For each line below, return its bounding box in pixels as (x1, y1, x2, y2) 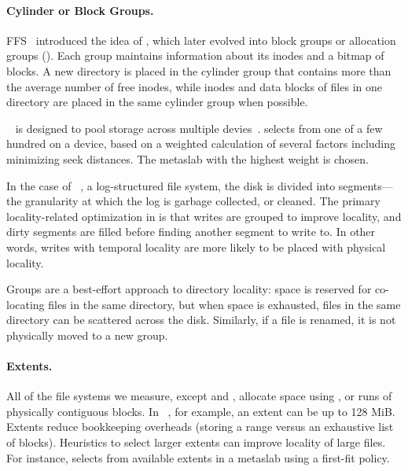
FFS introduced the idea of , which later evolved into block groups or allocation (6, 31, 396, 48)
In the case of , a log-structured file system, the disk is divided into (6, 177, 336, 193)
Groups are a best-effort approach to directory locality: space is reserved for (6, 281, 372, 297)
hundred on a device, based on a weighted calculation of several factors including (6, 135, 396, 152)
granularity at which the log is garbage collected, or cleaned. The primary (25, 193, 380, 209)
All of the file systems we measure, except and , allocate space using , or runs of (6, 388, 392, 404)
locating (6, 296, 45, 312)
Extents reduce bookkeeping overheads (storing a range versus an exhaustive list (6, 418, 394, 435)
